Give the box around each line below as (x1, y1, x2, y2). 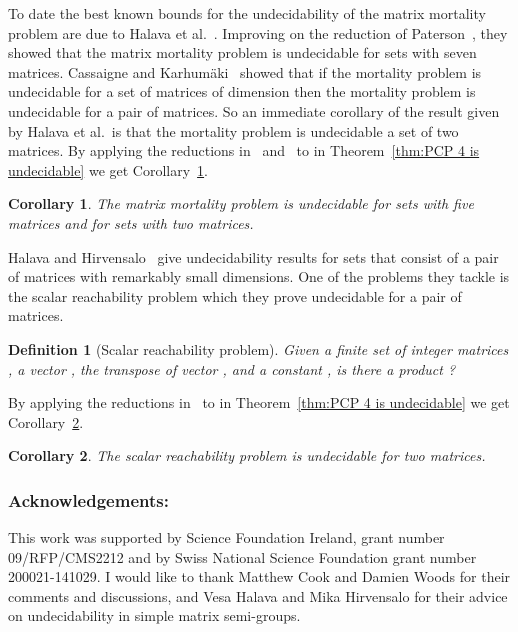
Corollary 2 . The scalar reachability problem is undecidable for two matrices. (8, 445, 486, 466)
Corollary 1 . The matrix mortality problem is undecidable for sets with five (8, 193, 474, 214)
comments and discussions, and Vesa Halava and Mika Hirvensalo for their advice (8, 585, 508, 606)
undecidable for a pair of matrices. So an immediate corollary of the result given (8, 100, 500, 121)
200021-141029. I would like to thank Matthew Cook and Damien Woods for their (8, 566, 511, 587)
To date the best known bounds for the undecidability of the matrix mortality (8, 3, 486, 23)
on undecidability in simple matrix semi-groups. (8, 605, 301, 626)
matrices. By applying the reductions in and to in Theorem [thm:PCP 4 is (8, 140, 480, 161)
